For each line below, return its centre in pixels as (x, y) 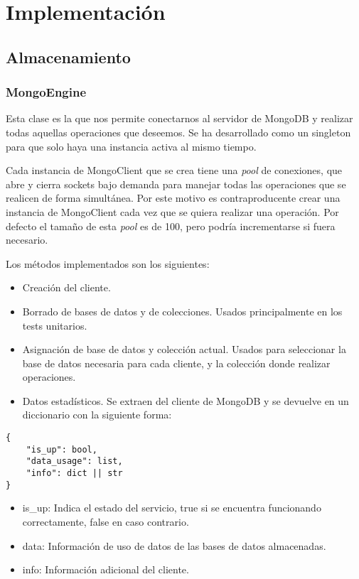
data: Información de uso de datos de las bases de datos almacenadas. (174, 545)
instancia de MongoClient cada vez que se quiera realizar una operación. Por (172, 211)
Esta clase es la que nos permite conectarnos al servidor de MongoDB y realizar (179, 118)
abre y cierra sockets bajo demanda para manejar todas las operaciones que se (176, 184)
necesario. (27, 240)
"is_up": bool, (61, 449)
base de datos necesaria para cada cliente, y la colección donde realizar (176, 363)
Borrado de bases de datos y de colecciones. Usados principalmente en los (182, 311)
